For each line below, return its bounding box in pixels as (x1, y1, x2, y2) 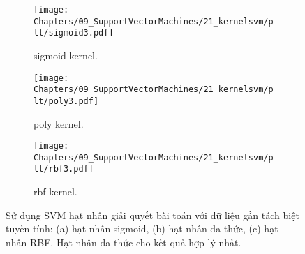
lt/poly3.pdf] (34, 96, 99, 106)
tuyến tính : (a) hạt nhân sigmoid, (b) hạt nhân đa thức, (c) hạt (6, 221, 278, 236)
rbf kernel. (34, 184, 77, 199)
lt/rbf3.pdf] (34, 164, 94, 174)
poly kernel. (34, 116, 84, 130)
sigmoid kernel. (34, 47, 98, 62)
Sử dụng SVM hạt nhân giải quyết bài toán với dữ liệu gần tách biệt (6, 207, 299, 222)
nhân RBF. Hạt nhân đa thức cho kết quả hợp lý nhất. (6, 234, 241, 249)
